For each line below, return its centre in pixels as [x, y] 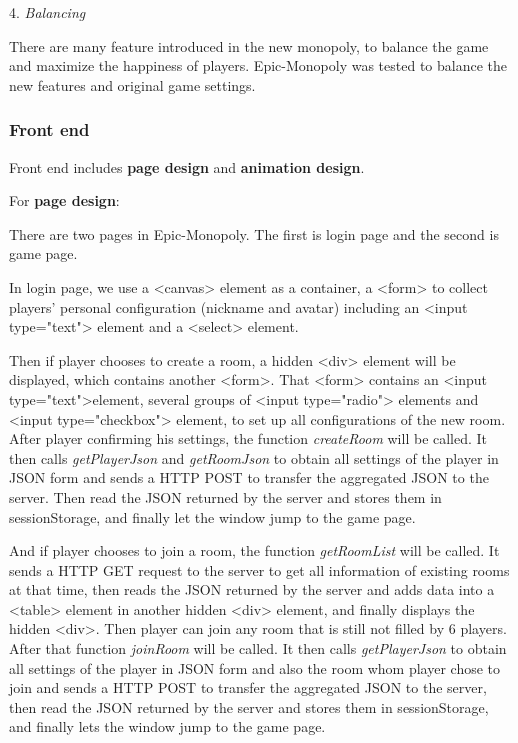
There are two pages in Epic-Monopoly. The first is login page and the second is [254, 233]
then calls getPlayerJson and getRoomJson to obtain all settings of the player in [254, 457]
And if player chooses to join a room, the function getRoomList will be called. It [254, 550]
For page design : [64, 200]
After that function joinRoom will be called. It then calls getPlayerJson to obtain [258, 648]
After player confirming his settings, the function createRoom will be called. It [248, 438]
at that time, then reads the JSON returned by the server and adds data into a [252, 589]
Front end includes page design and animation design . [187, 166]
